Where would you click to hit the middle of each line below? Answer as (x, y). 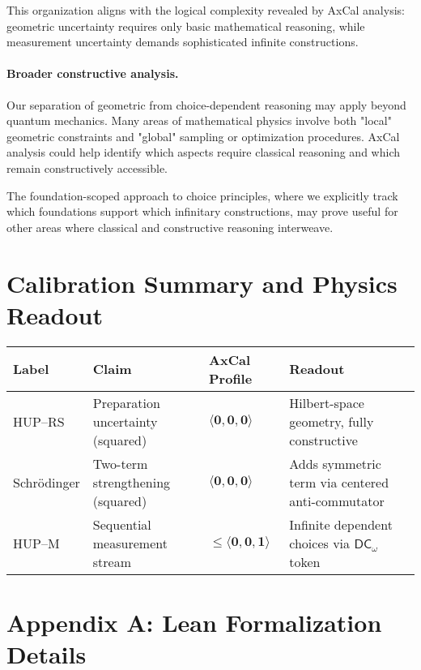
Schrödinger (47, 482)
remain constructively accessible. (87, 167)
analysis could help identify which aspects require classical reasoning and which (203, 152)
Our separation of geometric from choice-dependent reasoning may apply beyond (206, 104)
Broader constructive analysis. (93, 73)
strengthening (132, 482)
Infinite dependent (341, 524)
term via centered (339, 482)
